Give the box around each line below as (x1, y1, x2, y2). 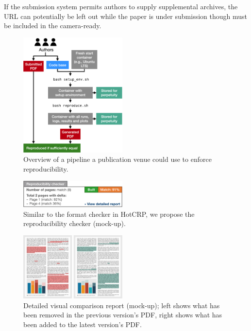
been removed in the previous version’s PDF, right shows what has (23, 310, 222, 320)
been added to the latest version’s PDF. (23, 319, 142, 330)
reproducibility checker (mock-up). (23, 218, 126, 228)
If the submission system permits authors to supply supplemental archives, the (4, 1, 238, 11)
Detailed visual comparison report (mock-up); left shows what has (23, 300, 220, 310)
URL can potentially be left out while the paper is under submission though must (4, 11, 247, 21)
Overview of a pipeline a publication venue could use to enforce (23, 154, 212, 164)
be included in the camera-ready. (4, 20, 101, 31)
